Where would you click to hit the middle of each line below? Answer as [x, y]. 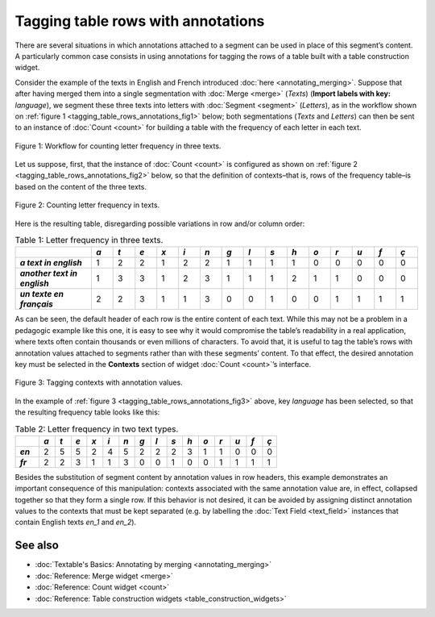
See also [37, 546]
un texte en [42, 294]
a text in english [51, 263]
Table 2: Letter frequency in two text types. [97, 429]
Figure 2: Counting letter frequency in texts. [87, 205]
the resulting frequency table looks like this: [87, 412]
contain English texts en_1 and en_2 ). [76, 522]
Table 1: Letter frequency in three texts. [89, 240]
